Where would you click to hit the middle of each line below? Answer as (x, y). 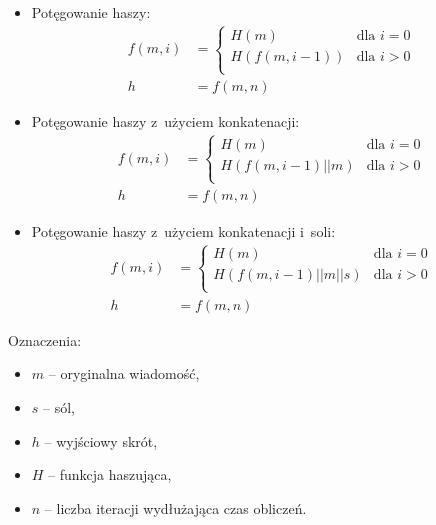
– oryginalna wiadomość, (124, 373)
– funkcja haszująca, (110, 474)
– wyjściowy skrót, (101, 440)
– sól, (59, 406)
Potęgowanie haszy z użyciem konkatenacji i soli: (183, 230)
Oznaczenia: (45, 339)
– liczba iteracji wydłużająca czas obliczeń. (175, 507)
